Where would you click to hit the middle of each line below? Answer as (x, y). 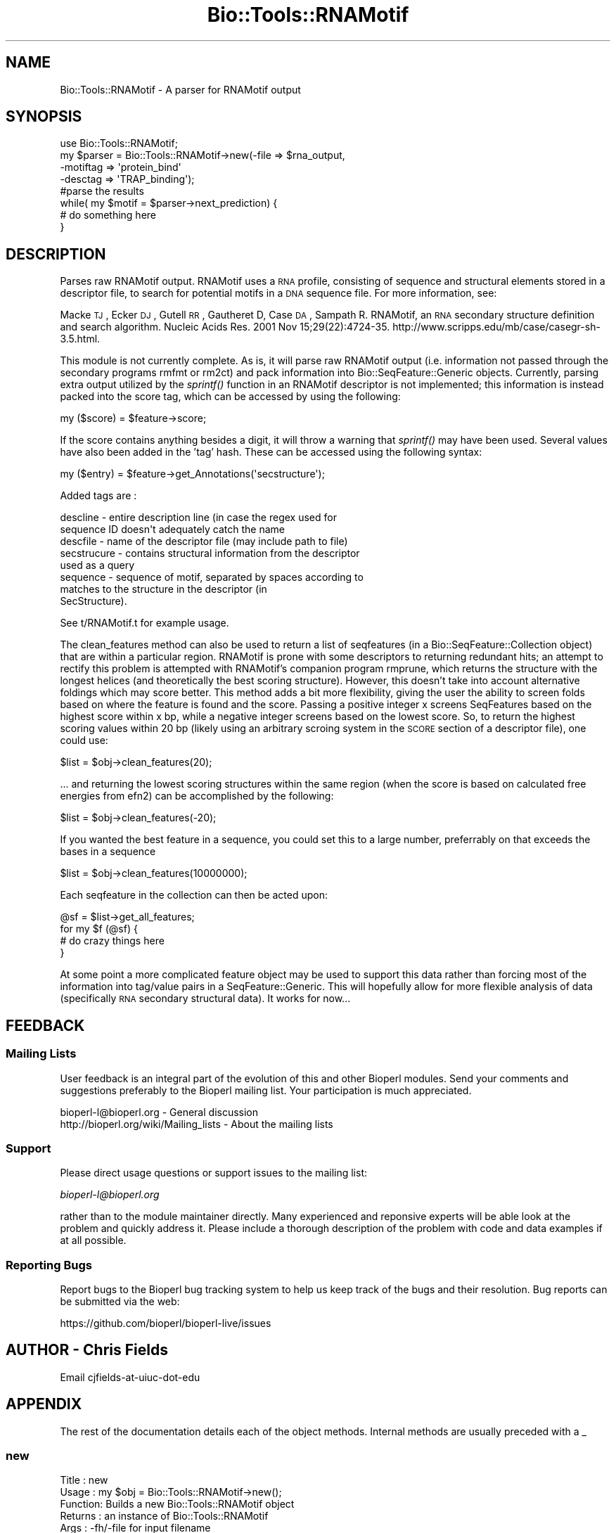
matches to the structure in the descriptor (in (163, 589)
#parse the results (102, 191)
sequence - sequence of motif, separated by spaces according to (212, 577)
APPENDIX (44, 1404)
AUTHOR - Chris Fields (87, 1350)
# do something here (108, 215)
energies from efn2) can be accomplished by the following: (197, 796)
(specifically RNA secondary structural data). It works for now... (205, 999)
